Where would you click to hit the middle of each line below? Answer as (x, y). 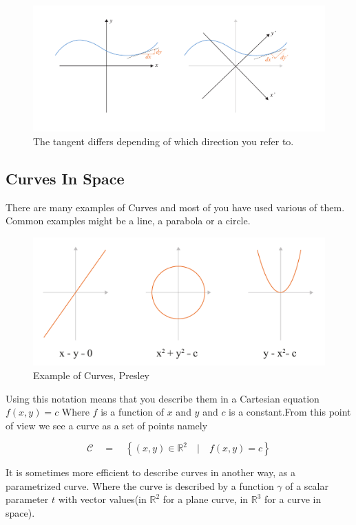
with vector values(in (102, 499)
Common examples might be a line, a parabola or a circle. (128, 221)
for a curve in (293, 499)
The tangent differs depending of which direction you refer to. (164, 141)
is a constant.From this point (290, 412)
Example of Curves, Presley (92, 375)
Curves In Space (65, 178)
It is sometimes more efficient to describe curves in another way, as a (150, 472)
